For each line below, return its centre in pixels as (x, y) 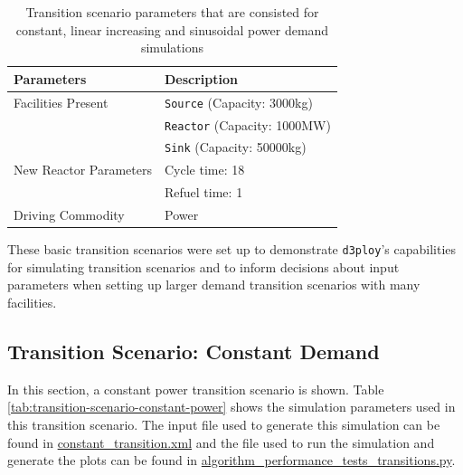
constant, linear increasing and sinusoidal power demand (172, 29)
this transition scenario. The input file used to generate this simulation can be (224, 424)
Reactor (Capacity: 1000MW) (248, 124)
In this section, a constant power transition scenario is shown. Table (196, 389)
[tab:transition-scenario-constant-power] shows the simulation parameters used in (231, 407)
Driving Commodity (69, 215)
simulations (172, 47)
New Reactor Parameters (83, 170)
